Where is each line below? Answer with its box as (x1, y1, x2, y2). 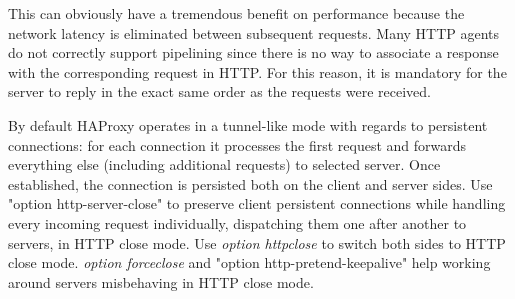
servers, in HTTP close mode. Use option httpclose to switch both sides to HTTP (8, 232, 506, 253)
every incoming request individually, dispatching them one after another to (8, 212, 467, 233)
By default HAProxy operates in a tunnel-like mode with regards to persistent (8, 114, 488, 135)
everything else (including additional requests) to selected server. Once (8, 154, 441, 175)
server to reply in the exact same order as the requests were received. (8, 81, 431, 102)
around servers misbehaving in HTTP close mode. (8, 271, 314, 292)
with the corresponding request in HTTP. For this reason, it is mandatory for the (8, 61, 507, 82)
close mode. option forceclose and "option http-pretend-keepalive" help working (8, 252, 491, 273)
